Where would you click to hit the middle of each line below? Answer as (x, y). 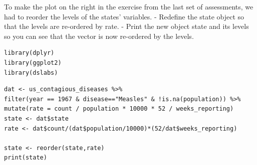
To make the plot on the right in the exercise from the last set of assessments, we (129, 6)
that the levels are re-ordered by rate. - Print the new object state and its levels (126, 26)
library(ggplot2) (33, 63)
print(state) (26, 158)
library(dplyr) (29, 53)
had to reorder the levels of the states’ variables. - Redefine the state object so (124, 16)
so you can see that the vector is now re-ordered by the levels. (99, 36)
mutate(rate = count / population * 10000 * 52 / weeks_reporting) (119, 109)
